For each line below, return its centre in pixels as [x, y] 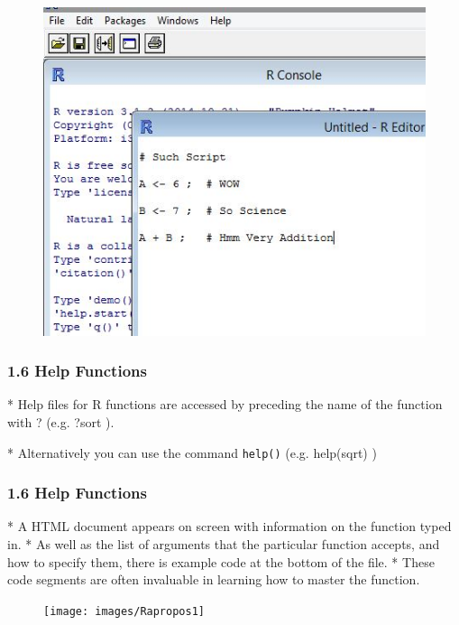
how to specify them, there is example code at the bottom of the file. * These [221, 561]
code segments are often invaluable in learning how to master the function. [214, 579]
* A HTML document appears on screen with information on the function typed [229, 526]
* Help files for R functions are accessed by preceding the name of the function [225, 404]
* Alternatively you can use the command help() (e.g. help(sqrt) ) [192, 452]
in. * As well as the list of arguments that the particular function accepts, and [224, 544]
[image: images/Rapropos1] [124, 611]
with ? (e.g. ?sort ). [61, 421]
